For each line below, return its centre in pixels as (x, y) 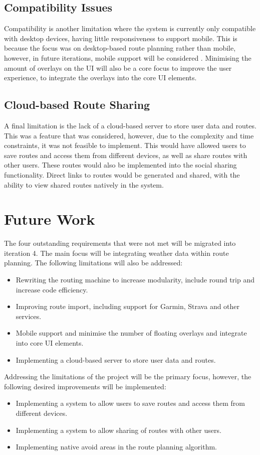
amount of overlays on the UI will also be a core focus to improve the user (118, 67)
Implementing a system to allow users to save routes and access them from (130, 403)
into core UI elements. (50, 343)
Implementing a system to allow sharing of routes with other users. (118, 430)
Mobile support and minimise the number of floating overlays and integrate (131, 333)
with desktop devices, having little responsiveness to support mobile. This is (121, 38)
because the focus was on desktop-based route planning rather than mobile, (120, 48)
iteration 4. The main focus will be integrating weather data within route (116, 253)
